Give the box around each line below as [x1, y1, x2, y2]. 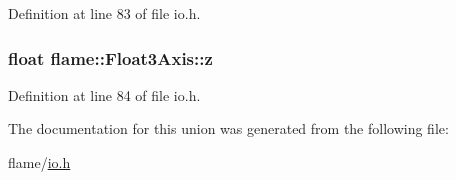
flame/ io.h [8, 152, 71, 172]
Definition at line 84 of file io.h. [8, 84, 201, 105]
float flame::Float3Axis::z [8, 45, 213, 70]
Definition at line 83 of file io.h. [8, 3, 201, 23]
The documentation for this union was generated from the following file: [8, 118, 449, 139]
